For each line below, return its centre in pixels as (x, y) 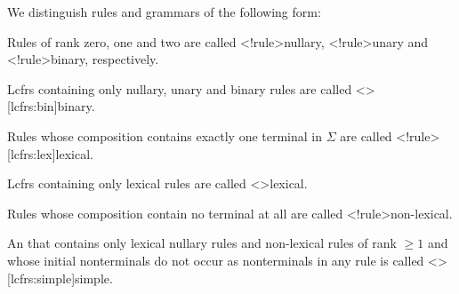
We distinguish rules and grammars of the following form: (164, 12)
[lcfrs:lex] (32, 153)
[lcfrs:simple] (41, 278)
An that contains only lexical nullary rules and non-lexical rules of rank (202, 243)
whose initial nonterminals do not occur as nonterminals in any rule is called (216, 260)
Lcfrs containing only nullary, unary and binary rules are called (180, 88)
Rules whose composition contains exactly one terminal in (165, 135)
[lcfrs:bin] (32, 106)
